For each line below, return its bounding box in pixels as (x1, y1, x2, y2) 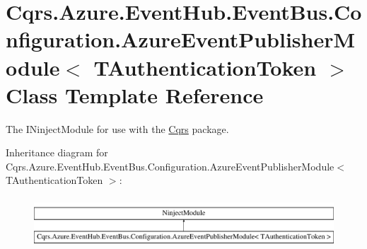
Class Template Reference (6, 80, 264, 109)
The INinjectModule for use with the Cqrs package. (6, 121, 229, 136)
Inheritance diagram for (6, 145, 108, 160)
